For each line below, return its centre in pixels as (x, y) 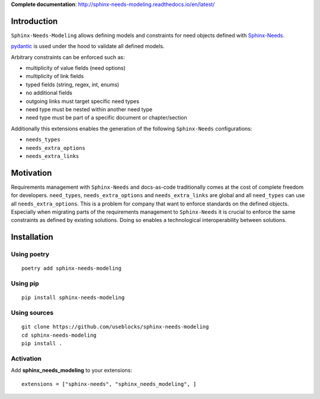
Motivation (31, 173)
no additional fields (49, 93)
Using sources (32, 313)
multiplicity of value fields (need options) (76, 68)
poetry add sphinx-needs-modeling (71, 268)
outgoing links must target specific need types (82, 101)
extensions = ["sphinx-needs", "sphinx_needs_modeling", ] (109, 384)
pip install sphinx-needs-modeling (73, 298)
